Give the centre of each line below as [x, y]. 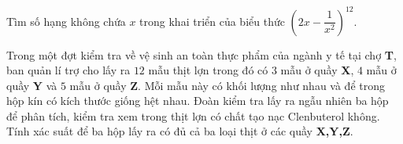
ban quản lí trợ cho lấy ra [68, 70]
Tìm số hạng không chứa [66, 21]
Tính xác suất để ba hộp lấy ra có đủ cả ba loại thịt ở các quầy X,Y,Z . [180, 131]
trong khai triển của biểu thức [212, 21]
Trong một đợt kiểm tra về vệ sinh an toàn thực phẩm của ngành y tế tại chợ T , [201, 54]
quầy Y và [32, 85]
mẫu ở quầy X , [317, 70]
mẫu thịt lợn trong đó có [208, 70]
